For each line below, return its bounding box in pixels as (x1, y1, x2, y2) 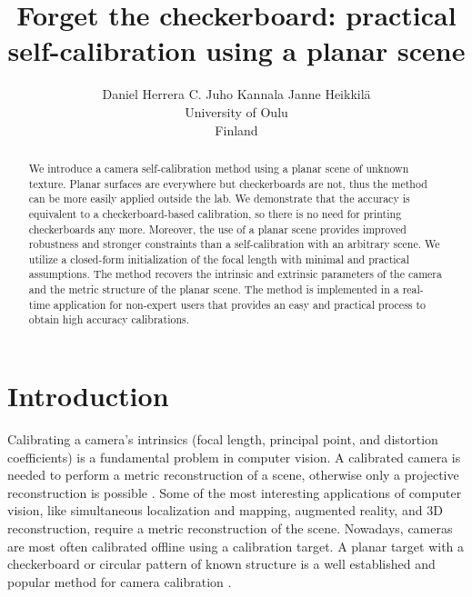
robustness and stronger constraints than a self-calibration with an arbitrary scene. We (28, 236, 440, 252)
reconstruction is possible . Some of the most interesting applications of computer (7, 483, 462, 502)
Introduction (7, 377, 169, 414)
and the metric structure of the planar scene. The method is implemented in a (28, 282, 399, 297)
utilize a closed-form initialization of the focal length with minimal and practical (28, 251, 410, 266)
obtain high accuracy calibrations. (28, 312, 190, 327)
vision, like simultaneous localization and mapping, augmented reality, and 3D (7, 501, 443, 520)
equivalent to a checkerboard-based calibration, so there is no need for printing (28, 205, 402, 221)
